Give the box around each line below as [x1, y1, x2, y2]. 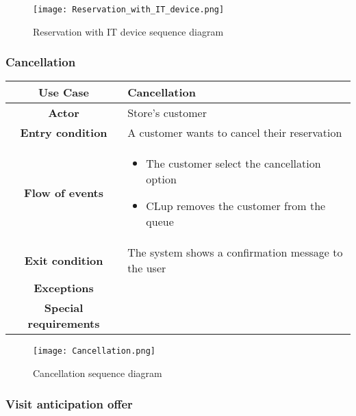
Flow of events [24, 184, 104, 200]
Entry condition [20, 125, 107, 141]
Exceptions [34, 280, 94, 296]
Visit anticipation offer [5, 395, 133, 412]
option [146, 171, 177, 187]
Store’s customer [127, 105, 207, 121]
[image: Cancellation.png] [33, 346, 155, 356]
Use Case [38, 84, 90, 101]
